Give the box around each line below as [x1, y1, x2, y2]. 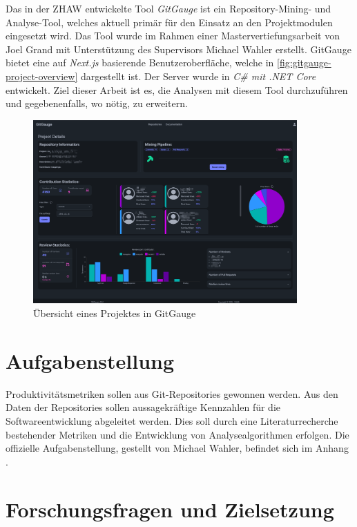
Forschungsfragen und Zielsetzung [6, 495, 334, 523]
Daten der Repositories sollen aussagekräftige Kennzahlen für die [6, 400, 280, 414]
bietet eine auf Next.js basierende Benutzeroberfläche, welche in [6, 55, 274, 70]
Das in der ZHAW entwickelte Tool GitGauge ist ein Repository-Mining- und [6, 1, 331, 15]
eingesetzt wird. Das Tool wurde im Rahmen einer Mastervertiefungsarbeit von [6, 28, 340, 43]
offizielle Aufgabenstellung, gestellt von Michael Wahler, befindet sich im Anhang [6, 441, 349, 455]
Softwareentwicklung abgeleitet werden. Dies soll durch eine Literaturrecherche [6, 413, 338, 428]
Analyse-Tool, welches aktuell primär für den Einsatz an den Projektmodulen [6, 15, 333, 29]
